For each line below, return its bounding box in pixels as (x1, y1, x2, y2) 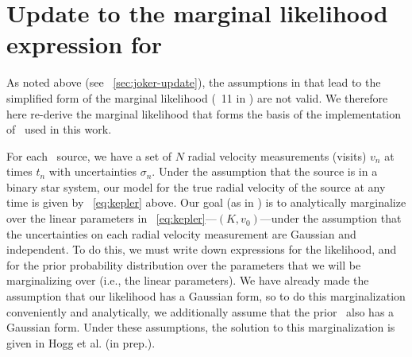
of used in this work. (6, 121, 112, 138)
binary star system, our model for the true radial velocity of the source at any (6, 178, 386, 195)
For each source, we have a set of (6, 147, 172, 164)
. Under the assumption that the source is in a (152, 163, 378, 180)
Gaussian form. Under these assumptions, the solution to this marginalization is (6, 319, 395, 336)
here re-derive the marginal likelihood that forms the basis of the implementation (6, 105, 402, 122)
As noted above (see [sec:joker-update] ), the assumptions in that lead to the (6, 74, 381, 91)
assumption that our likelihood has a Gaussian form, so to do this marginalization (6, 288, 406, 305)
